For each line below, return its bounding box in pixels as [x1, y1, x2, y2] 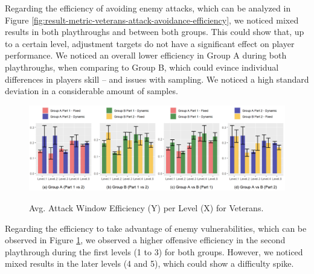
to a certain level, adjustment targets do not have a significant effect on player [5, 37, 295, 49]
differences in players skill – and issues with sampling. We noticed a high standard [5, 72, 309, 85]
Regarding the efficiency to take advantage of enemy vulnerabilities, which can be [5, 221, 307, 234]
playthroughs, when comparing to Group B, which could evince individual [5, 60, 279, 73]
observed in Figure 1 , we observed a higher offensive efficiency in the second [5, 234, 286, 246]
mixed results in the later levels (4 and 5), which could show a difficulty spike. [5, 257, 294, 270]
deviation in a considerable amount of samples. [5, 84, 178, 97]
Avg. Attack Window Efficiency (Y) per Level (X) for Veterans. [29, 201, 264, 214]
